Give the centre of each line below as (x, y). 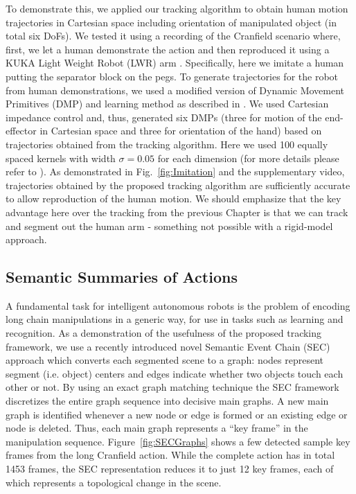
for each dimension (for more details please (248, 158)
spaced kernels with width (61, 158)
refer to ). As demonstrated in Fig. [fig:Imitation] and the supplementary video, (175, 171)
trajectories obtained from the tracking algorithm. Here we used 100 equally (167, 144)
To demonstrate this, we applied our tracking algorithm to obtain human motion (177, 8)
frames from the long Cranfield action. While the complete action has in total (170, 455)
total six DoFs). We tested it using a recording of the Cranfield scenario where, (173, 36)
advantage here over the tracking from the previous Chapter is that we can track (177, 212)
